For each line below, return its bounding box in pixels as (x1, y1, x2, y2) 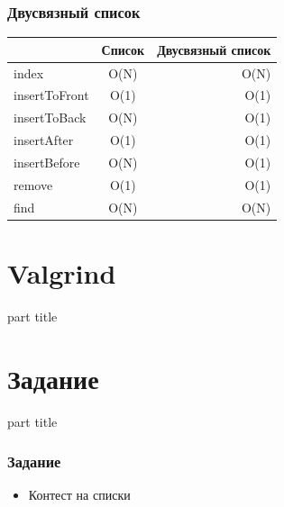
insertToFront (14, 86, 89, 104)
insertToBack (14, 108, 87, 127)
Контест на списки (28, 485, 131, 504)
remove (14, 175, 53, 194)
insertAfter (14, 131, 74, 149)
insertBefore (14, 152, 80, 171)
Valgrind (7, 254, 116, 291)
